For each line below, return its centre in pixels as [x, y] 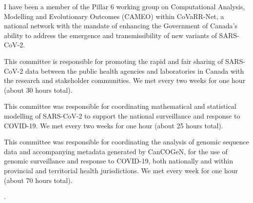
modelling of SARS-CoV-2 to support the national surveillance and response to [122, 115]
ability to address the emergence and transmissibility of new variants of [110, 35]
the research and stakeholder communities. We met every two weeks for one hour [125, 80]
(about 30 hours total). [38, 90]
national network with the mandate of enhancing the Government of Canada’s [121, 26]
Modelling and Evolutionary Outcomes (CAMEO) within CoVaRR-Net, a [114, 16]
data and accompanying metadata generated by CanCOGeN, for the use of [116, 151]
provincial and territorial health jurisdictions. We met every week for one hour [121, 170]
